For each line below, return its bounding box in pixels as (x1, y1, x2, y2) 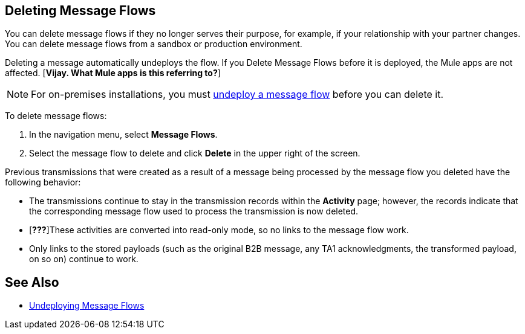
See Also (5, 274, 59, 290)
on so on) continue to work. (29, 254, 139, 265)
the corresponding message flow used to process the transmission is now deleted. (29, 206, 359, 217)
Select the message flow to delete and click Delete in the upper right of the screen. (29, 148, 360, 159)
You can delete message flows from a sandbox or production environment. (5, 39, 302, 50)
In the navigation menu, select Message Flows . (29, 129, 218, 140)
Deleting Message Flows (5, 3, 156, 18)
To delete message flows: (5, 111, 107, 121)
